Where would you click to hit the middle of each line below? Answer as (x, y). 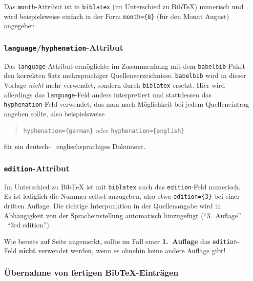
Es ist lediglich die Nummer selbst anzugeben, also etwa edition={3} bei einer (122, 196)
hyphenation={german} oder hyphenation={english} (104, 130)
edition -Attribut (37, 168)
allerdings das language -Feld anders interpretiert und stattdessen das (108, 94)
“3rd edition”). (29, 225)
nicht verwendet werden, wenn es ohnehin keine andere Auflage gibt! (122, 251)
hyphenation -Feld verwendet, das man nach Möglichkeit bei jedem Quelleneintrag (126, 104)
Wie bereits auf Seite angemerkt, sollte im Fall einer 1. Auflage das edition (121, 241)
